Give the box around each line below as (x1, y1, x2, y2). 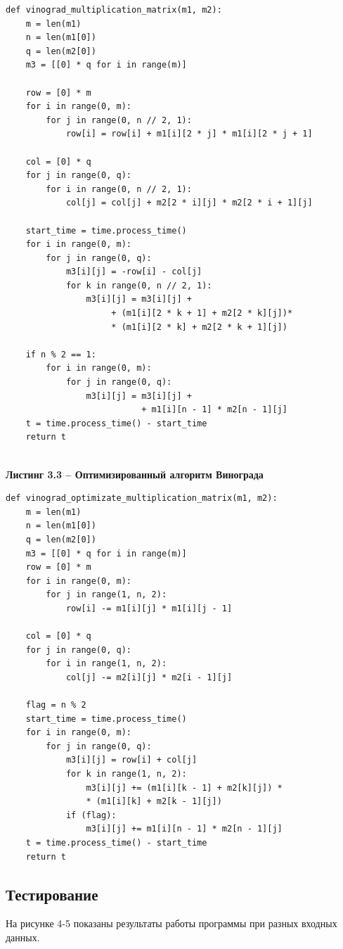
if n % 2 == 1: (25, 349, 96, 359)
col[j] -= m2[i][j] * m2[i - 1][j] (65, 672, 233, 682)
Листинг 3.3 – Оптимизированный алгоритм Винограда (6, 466, 264, 481)
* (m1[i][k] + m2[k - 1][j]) (86, 796, 222, 807)
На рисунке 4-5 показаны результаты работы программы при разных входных (6, 916, 337, 931)
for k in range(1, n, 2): (65, 769, 187, 779)
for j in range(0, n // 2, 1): (46, 115, 192, 125)
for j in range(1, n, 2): (46, 590, 167, 600)
